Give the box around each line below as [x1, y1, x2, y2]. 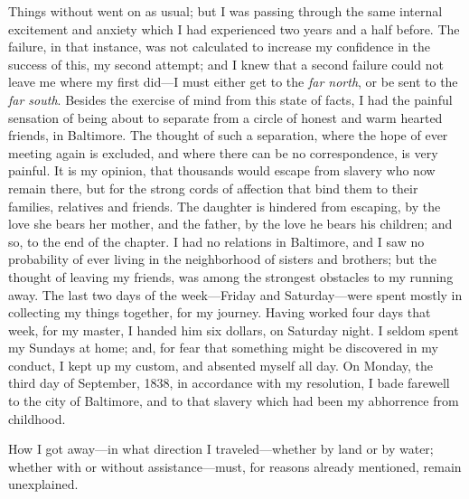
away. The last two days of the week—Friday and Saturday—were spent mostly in [8, 285, 463, 304]
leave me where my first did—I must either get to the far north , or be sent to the [8, 72, 458, 91]
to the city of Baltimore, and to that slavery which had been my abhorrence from [8, 391, 459, 410]
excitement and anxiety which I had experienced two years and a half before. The [8, 19, 460, 38]
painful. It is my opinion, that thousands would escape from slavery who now [8, 161, 436, 180]
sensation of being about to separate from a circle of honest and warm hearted [8, 108, 443, 127]
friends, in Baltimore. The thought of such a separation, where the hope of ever [8, 126, 448, 145]
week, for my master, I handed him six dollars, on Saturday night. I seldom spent [8, 320, 459, 339]
